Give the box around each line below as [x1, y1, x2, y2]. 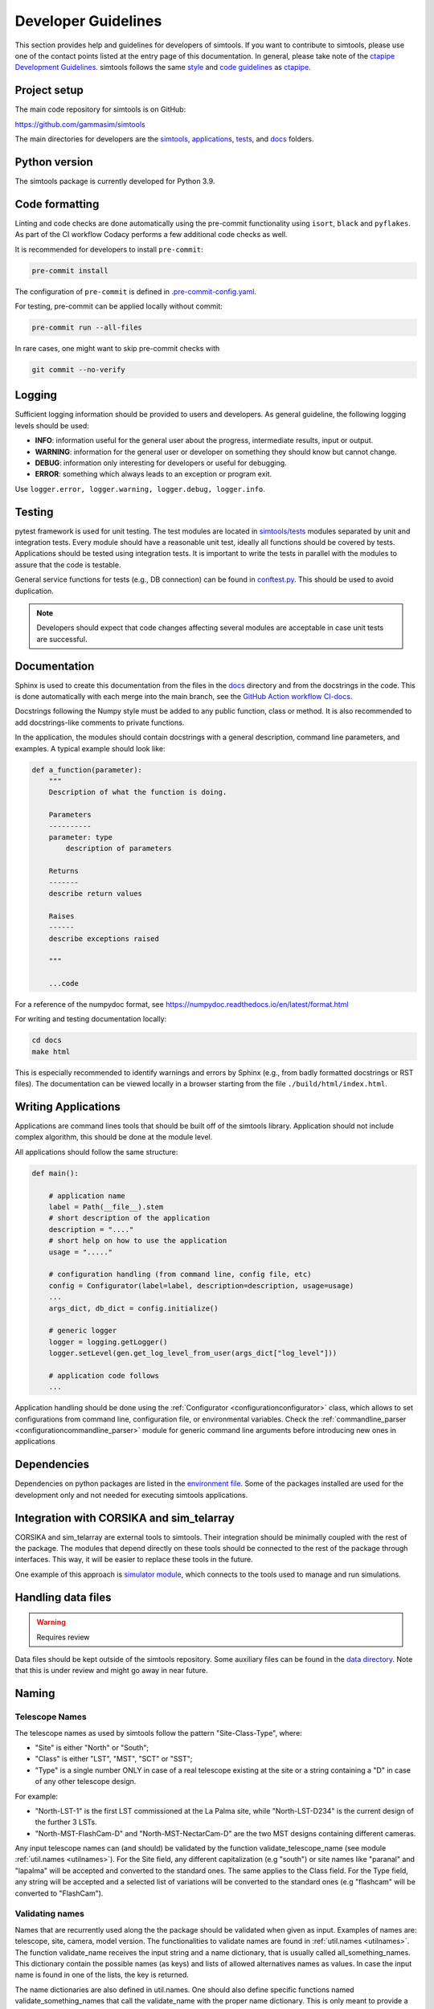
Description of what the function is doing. [48, 788, 227, 797]
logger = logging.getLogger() [48, 1337, 168, 1346]
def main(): [31, 1168, 80, 1177]
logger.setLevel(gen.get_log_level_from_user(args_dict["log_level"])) [48, 1348, 338, 1358]
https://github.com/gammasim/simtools [14, 119, 145, 129]
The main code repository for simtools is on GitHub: [14, 104, 186, 114]
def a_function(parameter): [31, 765, 142, 775]
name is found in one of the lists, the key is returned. [14, 1970, 189, 1980]
